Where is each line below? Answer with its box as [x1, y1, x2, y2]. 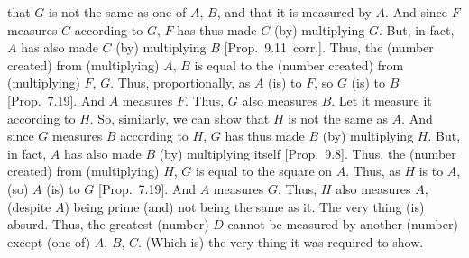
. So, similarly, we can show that [89, 108, 270, 127]
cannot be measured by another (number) [227, 215, 458, 234]
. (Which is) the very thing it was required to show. [138, 232, 424, 251]
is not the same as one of [49, 3, 187, 21]
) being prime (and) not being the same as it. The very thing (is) [64, 197, 425, 216]
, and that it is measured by [216, 3, 372, 21]
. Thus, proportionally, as [110, 73, 251, 92]
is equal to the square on [196, 161, 333, 180]
